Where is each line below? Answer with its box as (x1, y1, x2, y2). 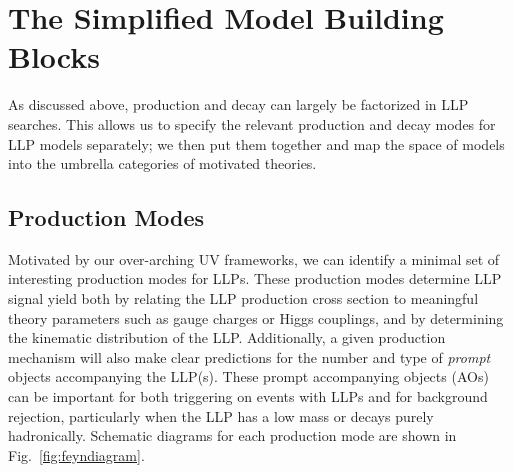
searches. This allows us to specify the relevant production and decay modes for (8, 113, 496, 134)
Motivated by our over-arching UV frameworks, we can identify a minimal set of (8, 248, 500, 269)
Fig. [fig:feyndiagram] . (8, 444, 145, 465)
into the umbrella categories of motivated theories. (8, 153, 317, 174)
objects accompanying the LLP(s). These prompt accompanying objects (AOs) (8, 366, 489, 387)
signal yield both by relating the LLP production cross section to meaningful (8, 288, 479, 309)
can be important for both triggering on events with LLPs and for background (8, 386, 488, 407)
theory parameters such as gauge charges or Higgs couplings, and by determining (8, 307, 504, 328)
